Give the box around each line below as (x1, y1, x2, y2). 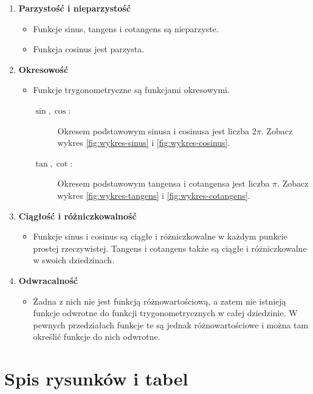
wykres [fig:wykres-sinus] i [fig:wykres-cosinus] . (57, 136, 230, 149)
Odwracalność (18, 274, 78, 286)
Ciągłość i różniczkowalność (18, 209, 137, 222)
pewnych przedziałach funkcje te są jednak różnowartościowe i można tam (33, 318, 309, 331)
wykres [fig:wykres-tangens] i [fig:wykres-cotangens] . (57, 188, 250, 201)
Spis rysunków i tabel (4, 366, 188, 391)
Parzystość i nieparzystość (18, 2, 131, 14)
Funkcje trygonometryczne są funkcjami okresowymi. (33, 83, 230, 96)
